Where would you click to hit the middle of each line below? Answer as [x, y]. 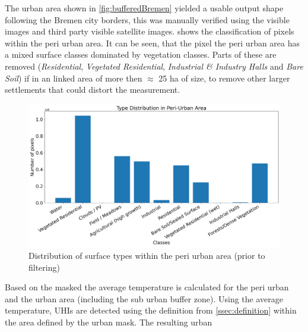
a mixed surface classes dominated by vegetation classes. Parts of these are [141, 54]
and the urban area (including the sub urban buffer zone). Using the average [144, 298]
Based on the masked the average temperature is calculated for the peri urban [147, 287]
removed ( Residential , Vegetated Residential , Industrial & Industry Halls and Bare [154, 66]
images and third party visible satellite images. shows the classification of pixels [150, 31]
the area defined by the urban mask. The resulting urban [109, 322]
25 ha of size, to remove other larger [224, 78]
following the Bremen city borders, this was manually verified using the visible [147, 19]
